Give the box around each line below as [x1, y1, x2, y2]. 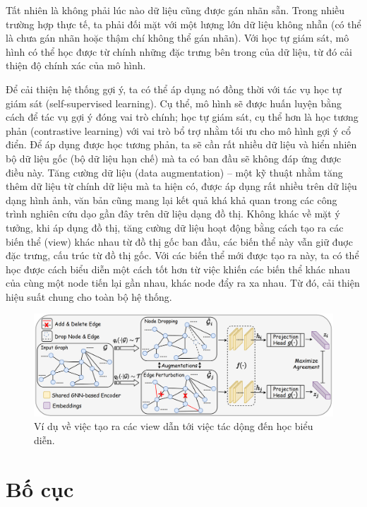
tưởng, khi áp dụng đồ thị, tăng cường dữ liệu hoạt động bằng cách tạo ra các [6, 220, 344, 234]
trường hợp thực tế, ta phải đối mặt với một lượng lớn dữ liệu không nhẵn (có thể [6, 16, 361, 31]
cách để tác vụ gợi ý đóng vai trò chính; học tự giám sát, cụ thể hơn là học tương [6, 109, 359, 124]
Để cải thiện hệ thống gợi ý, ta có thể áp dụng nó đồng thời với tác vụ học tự [6, 81, 342, 96]
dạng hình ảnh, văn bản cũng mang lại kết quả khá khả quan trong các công [6, 192, 337, 207]
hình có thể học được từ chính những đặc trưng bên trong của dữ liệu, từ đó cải [6, 44, 352, 59]
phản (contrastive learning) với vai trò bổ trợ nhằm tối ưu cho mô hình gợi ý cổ [6, 123, 351, 138]
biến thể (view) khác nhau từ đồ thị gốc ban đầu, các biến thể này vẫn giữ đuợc [6, 234, 353, 249]
